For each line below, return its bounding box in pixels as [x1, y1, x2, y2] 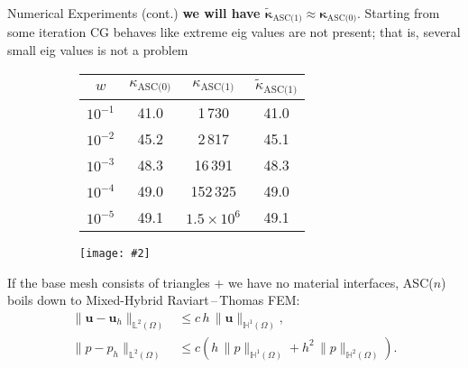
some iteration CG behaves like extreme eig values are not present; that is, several [7, 23, 461, 41]
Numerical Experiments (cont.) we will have [7, 4, 261, 22]
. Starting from [357, 4, 440, 22]
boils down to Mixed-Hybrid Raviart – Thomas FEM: [7, 290, 300, 309]
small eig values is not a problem [7, 41, 188, 60]
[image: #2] [79, 247, 151, 261]
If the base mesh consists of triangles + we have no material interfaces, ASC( [7, 272, 434, 291]
